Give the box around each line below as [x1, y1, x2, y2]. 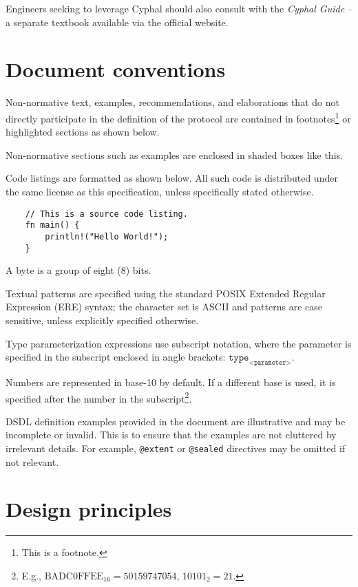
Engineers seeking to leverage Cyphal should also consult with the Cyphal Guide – [6, 1, 352, 15]
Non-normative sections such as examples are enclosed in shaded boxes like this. [6, 147, 343, 162]
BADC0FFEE [44, 571, 104, 581]
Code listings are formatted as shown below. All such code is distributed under [6, 171, 338, 185]
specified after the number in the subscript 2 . [6, 389, 192, 405]
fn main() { [25, 220, 80, 231]
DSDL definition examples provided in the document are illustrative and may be [6, 414, 346, 428]
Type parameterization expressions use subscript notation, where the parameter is [6, 336, 352, 350]
